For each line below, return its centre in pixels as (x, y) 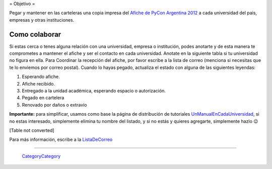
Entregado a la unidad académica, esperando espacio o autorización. (94, 91)
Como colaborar (35, 34)
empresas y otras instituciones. (42, 20)
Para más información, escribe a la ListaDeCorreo (61, 140)
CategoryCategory (41, 156)
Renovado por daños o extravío (54, 105)
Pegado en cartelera (43, 98)
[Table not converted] (32, 130)
